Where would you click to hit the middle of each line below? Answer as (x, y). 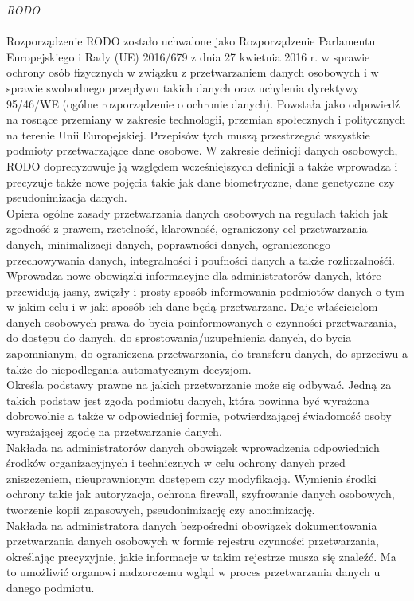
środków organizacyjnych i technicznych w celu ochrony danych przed (176, 463)
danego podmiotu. (51, 587)
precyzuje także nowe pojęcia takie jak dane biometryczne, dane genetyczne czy (201, 181)
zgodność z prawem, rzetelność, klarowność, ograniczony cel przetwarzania (187, 228)
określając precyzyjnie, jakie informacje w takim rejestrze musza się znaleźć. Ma (201, 556)
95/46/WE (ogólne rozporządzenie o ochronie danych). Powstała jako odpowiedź (203, 103)
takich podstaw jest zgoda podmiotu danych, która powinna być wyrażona (188, 400)
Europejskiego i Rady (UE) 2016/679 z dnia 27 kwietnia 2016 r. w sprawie (188, 56)
